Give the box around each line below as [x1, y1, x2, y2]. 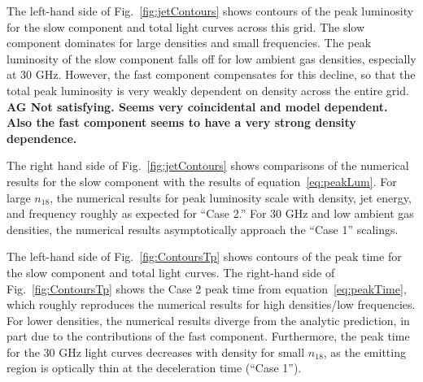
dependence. [7, 129, 77, 146]
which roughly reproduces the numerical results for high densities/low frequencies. [7, 296, 416, 313]
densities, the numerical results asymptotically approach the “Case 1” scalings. [7, 220, 399, 237]
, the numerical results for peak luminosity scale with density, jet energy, [50, 189, 412, 206]
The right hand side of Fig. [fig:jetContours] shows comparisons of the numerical [7, 157, 409, 174]
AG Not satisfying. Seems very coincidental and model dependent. [7, 98, 388, 115]
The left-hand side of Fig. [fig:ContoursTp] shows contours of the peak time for [7, 248, 402, 265]
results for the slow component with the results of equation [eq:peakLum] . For [7, 172, 397, 189]
